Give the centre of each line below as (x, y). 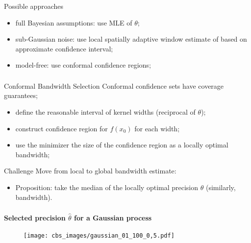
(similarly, (221, 187)
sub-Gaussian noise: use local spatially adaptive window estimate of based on (131, 39)
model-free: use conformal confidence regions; (83, 65)
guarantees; (21, 95)
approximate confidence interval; (64, 48)
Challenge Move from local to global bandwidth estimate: (90, 171)
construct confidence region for (62, 128)
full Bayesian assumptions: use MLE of (74, 22)
